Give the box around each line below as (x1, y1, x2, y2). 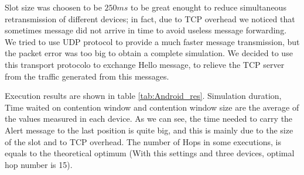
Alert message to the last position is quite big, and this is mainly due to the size (5, 123, 293, 136)
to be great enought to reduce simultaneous (131, 1, 286, 13)
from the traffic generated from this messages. (5, 70, 169, 82)
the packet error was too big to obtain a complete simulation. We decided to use (5, 47, 293, 59)
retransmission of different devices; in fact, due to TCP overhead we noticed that (5, 12, 295, 25)
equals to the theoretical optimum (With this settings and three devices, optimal (5, 147, 295, 159)
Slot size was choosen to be (5, 1, 102, 13)
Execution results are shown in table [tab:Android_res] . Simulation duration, (5, 90, 282, 102)
